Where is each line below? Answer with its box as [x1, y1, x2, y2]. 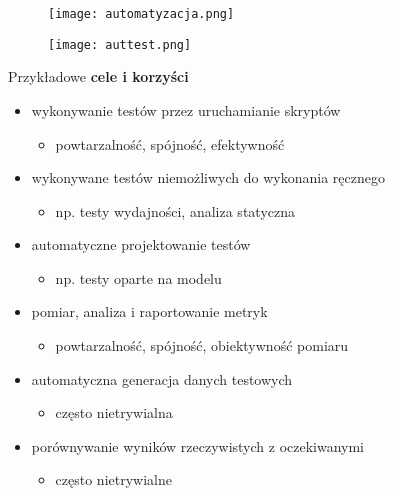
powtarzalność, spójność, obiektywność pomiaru [55, 335, 349, 356]
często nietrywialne [55, 469, 172, 490]
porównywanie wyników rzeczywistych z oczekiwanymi [31, 435, 365, 456]
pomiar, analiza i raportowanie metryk [31, 301, 268, 322]
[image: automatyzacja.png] [48, 7, 235, 21]
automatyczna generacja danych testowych [31, 368, 293, 389]
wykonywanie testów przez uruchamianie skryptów [31, 99, 341, 120]
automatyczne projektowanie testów [31, 234, 251, 255]
